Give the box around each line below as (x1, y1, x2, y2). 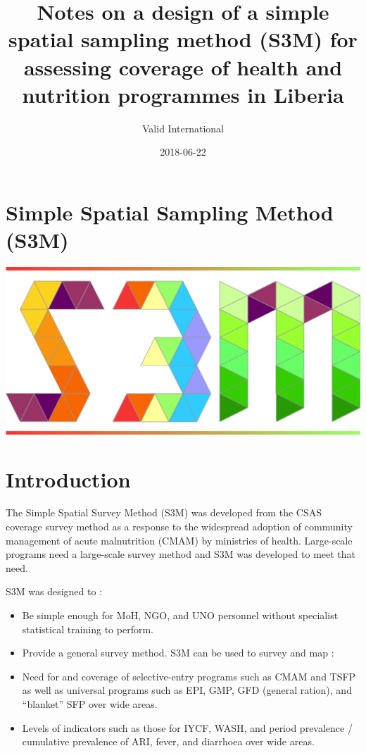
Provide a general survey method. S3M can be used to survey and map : (22, 645, 334, 660)
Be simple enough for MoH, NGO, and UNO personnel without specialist (22, 608, 339, 622)
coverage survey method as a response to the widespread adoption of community (6, 519, 353, 534)
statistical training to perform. (22, 621, 153, 636)
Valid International (142, 120, 224, 135)
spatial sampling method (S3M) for (8, 25, 358, 54)
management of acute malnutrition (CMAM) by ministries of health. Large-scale (6, 533, 353, 547)
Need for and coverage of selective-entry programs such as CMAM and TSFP (22, 668, 356, 683)
